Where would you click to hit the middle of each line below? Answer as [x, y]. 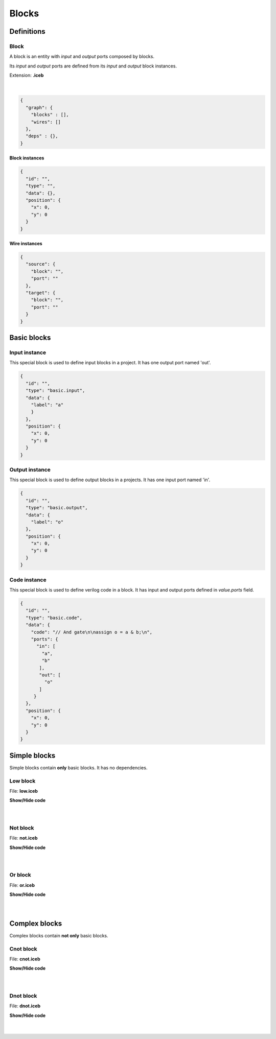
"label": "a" [47, 405]
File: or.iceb [22, 885]
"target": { [41, 293]
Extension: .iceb [27, 75]
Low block [22, 781]
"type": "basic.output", [57, 508]
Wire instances [26, 244]
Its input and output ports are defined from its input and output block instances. [93, 66]
